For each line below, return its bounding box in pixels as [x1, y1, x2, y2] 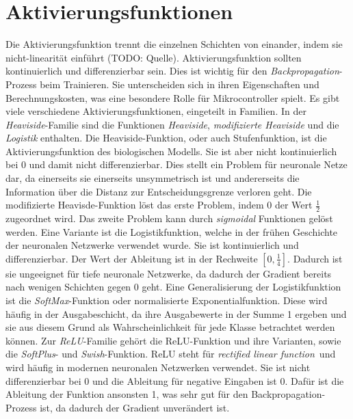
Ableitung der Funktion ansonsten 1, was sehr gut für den [5, 387, 248, 401]
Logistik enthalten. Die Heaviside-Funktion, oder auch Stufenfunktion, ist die [5, 131, 327, 145]
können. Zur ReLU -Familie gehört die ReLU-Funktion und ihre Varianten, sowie [5, 333, 341, 347]
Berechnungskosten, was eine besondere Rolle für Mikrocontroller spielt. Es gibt [5, 90, 340, 105]
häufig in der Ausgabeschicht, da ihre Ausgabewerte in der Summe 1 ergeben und [5, 306, 347, 321]
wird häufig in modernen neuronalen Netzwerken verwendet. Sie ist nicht [5, 360, 311, 375]
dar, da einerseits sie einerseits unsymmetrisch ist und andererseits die [5, 171, 300, 185]
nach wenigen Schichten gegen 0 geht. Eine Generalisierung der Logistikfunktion [5, 280, 341, 294]
